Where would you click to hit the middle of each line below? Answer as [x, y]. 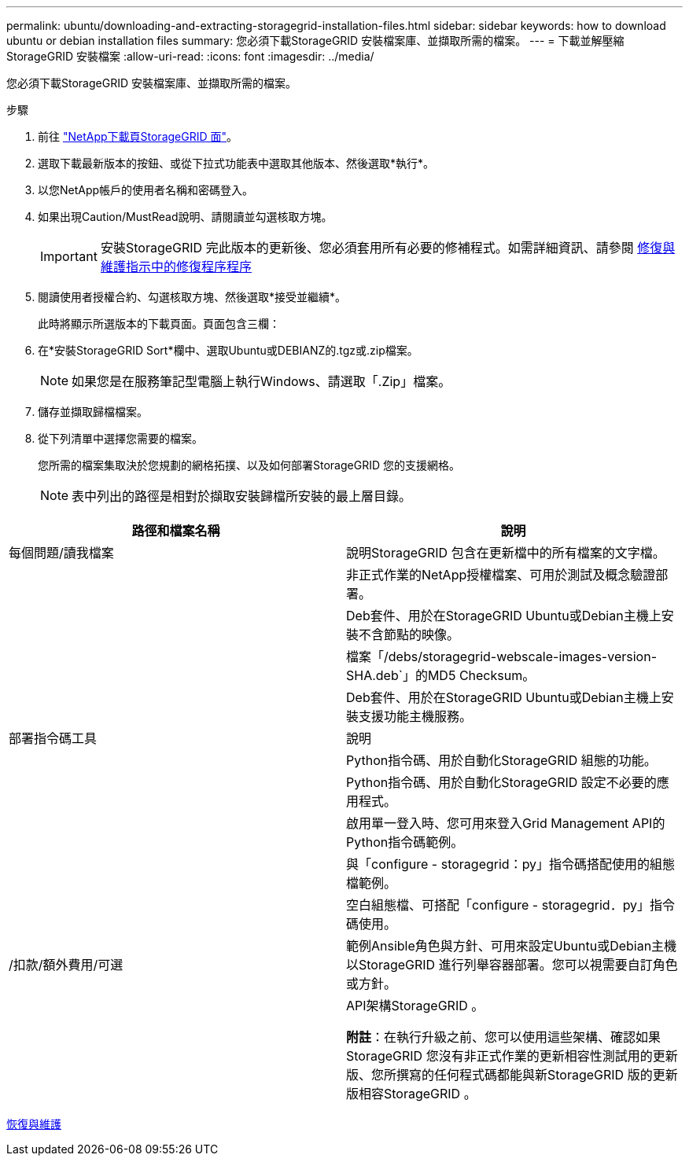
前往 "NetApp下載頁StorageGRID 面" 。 [138, 136]
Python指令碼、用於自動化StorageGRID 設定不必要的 [501, 782]
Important [69, 256]
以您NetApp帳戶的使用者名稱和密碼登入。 [146, 190]
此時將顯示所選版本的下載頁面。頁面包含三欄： [159, 324]
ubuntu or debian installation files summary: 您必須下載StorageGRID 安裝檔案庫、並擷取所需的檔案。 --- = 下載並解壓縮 [315, 40]
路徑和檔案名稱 [176, 531]
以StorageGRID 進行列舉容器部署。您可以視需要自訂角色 [512, 965]
